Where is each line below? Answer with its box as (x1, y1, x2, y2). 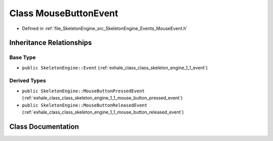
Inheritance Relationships (9, 39, 92, 47)
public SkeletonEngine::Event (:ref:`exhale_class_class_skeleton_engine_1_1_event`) (22, 64, 208, 70)
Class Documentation (9, 122, 79, 131)
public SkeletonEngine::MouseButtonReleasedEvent (22, 102, 148, 108)
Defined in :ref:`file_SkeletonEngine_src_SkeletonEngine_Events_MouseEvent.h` (22, 25, 188, 31)
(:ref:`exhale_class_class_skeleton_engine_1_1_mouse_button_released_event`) (22, 109, 184, 115)
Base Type (9, 54, 36, 61)
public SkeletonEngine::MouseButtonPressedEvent (22, 88, 145, 94)
